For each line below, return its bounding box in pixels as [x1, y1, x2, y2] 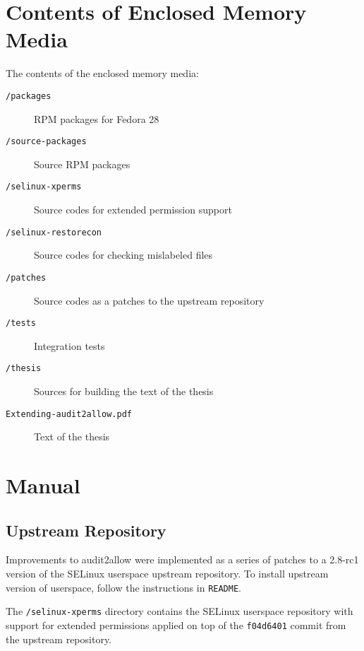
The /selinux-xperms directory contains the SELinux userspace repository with [6, 604, 353, 618]
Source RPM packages [34, 156, 131, 171]
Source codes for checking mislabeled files [34, 247, 213, 262]
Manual [6, 471, 80, 500]
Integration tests [34, 338, 105, 353]
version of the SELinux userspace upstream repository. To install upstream [6, 566, 329, 581]
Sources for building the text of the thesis [34, 384, 214, 399]
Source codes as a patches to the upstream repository [34, 293, 265, 307]
